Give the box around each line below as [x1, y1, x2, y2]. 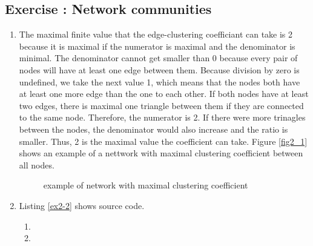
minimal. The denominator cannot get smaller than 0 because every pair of [19, 52, 298, 64]
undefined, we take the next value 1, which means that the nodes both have [19, 75, 300, 88]
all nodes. [19, 158, 54, 171]
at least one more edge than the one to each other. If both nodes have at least [19, 87, 309, 100]
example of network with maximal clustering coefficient [43, 179, 248, 191]
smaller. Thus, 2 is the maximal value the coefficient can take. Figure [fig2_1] [19, 135, 308, 147]
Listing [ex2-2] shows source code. [19, 199, 145, 211]
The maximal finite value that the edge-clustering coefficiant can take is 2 [19, 28, 293, 41]
